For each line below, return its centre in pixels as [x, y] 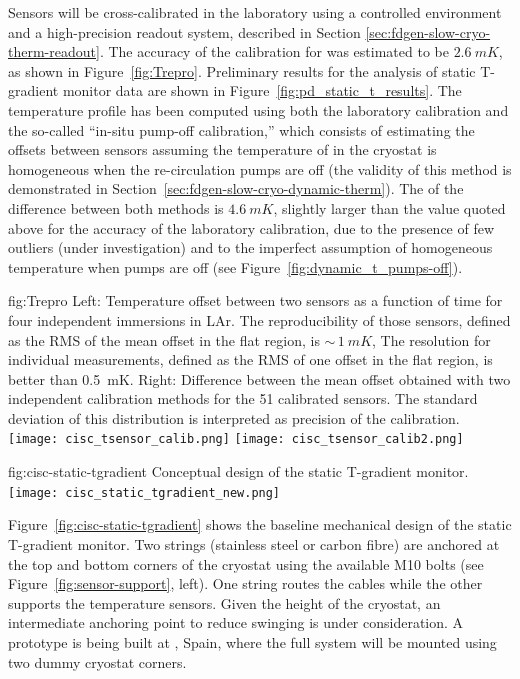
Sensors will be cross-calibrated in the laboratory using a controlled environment [255, 12]
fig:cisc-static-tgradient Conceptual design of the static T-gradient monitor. [238, 471]
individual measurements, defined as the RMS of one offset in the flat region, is [250, 359]
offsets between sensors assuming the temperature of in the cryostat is [222, 149]
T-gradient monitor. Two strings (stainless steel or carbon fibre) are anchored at [254, 543]
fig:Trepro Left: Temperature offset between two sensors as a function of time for [255, 300]
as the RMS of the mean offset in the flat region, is [164, 339]
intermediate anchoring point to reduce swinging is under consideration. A [236, 622]
